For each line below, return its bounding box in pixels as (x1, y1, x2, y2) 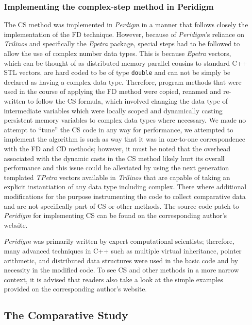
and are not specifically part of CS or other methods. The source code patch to (4, 200, 239, 211)
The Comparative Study (4, 307, 128, 323)
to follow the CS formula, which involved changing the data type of (28, 96, 228, 106)
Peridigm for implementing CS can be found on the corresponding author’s (4, 210, 227, 220)
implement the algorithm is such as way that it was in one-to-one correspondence (4, 134, 246, 144)
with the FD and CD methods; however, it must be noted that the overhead (4, 144, 231, 153)
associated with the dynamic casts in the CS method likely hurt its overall (4, 153, 225, 163)
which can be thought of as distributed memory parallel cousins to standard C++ (4, 57, 248, 68)
